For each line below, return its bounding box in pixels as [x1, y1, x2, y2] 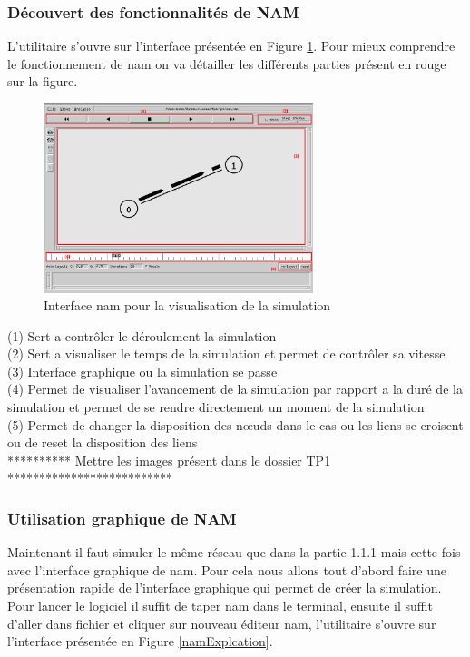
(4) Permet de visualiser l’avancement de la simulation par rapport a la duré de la [7, 379, 463, 398]
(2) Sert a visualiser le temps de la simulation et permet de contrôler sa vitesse [7, 344, 446, 363]
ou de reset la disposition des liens [7, 433, 198, 452]
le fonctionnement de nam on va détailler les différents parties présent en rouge [7, 54, 446, 73]
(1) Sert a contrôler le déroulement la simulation [7, 326, 277, 345]
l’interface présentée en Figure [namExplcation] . [7, 632, 273, 651]
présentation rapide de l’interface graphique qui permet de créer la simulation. [7, 578, 442, 597]
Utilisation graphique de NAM [7, 506, 237, 529]
